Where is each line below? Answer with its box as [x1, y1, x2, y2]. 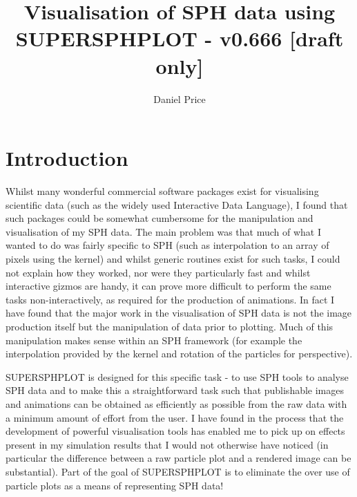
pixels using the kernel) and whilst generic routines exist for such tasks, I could [6, 252, 340, 265]
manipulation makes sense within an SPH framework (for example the [6, 332, 302, 347]
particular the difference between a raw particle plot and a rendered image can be [6, 451, 351, 465]
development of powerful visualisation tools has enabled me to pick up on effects [6, 424, 345, 438]
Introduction [6, 144, 128, 172]
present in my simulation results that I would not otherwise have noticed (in [6, 437, 329, 451]
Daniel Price [153, 91, 206, 106]
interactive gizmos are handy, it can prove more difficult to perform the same [6, 279, 331, 293]
